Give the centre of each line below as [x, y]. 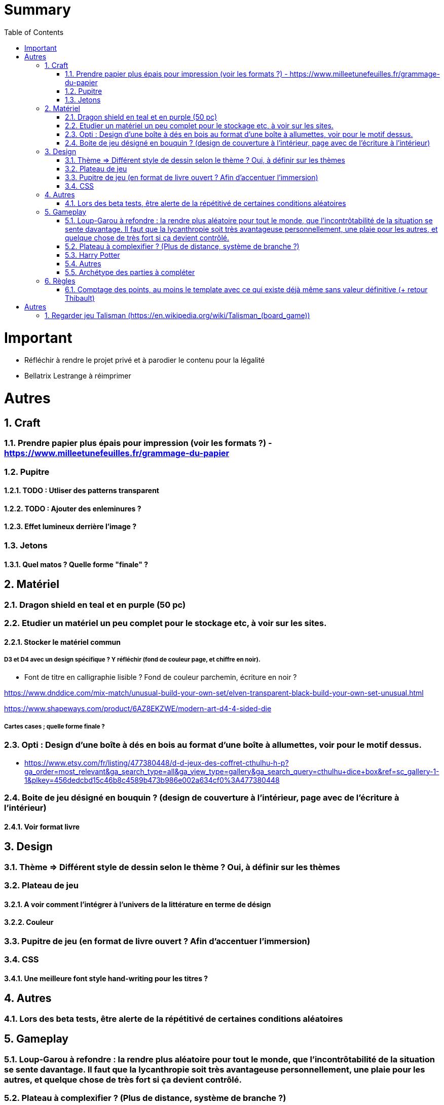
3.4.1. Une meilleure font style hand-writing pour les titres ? [106, 978]
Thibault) [80, 298]
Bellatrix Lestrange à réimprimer [78, 376]
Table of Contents [34, 32]
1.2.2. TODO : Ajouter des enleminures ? [73, 508]
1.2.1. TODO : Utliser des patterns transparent [82, 491]
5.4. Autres [83, 263]
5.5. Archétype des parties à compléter [130, 272]
